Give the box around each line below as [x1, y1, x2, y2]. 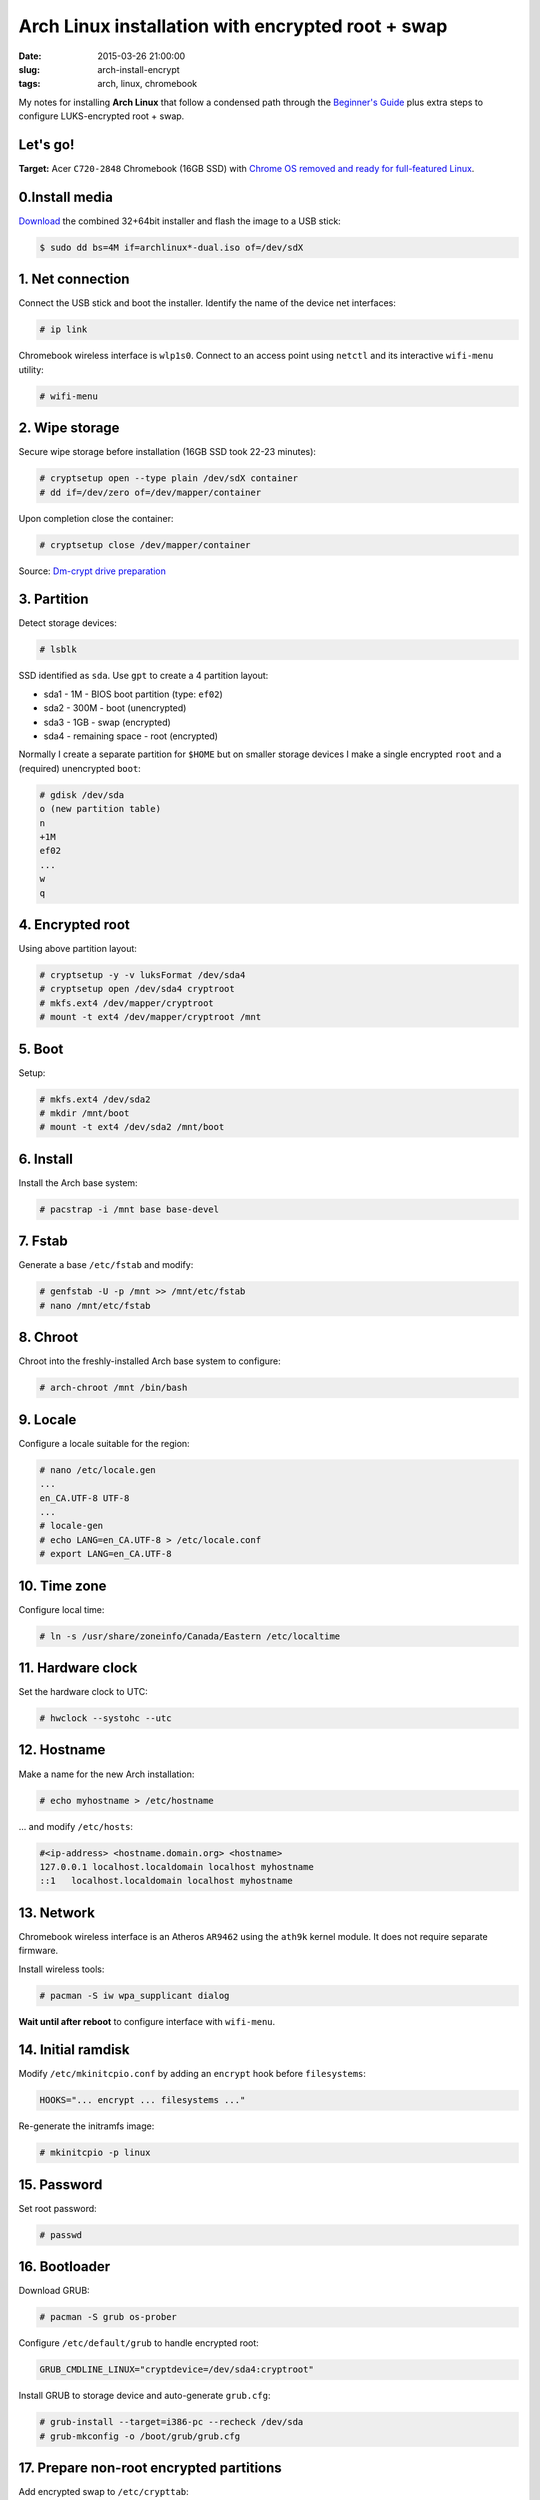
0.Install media [18, 188, 114, 205]
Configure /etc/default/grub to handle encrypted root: [18, 2337, 259, 2349]
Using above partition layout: [18, 943, 137, 955]
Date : [18, 50, 42, 62]
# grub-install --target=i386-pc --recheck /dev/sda [39, 2416, 304, 2428]
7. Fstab [18, 1233, 69, 1250]
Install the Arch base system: [18, 1176, 139, 1189]
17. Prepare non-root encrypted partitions [18, 2460, 282, 2477]
